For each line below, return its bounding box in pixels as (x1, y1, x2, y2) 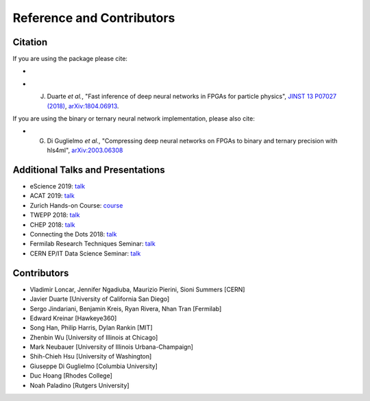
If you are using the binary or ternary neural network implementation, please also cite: (12, 114, 255, 123)
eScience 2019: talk (29, 182, 86, 191)
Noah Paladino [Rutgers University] (29, 381, 129, 389)
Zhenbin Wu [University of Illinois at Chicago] (29, 333, 158, 341)
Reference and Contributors (12, 10, 175, 25)
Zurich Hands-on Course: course (29, 201, 123, 209)
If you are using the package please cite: (12, 55, 128, 63)
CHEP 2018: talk (29, 220, 75, 229)
